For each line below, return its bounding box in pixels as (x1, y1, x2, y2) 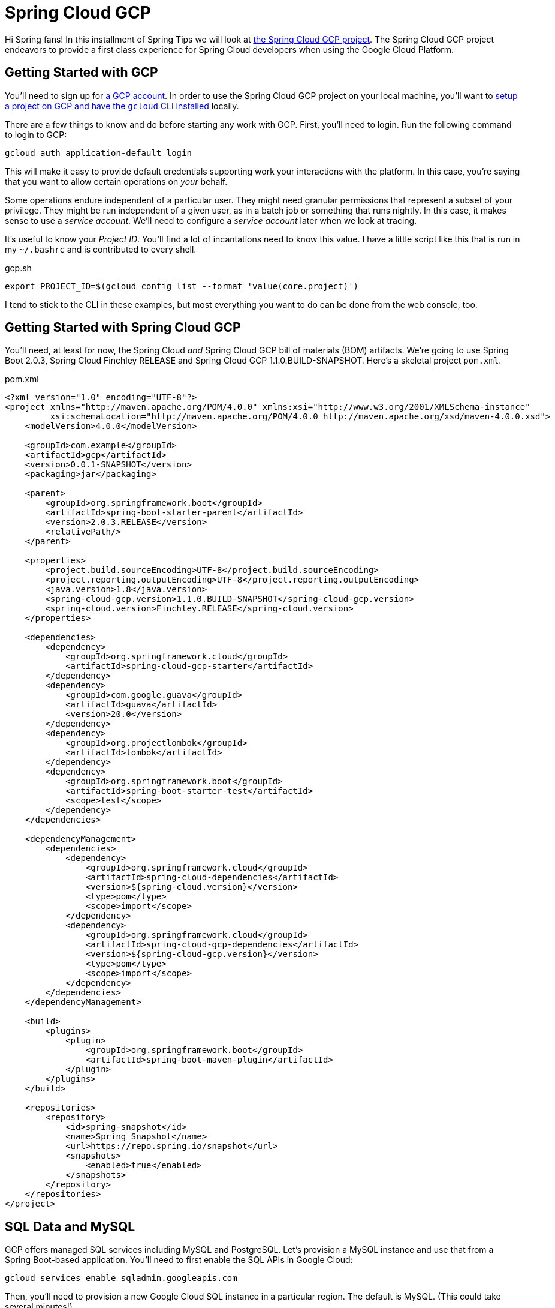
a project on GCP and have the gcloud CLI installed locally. (5, 100, 239, 111)
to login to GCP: (5, 129, 67, 140)
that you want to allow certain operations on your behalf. (5, 176, 228, 187)
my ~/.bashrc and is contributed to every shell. (5, 244, 197, 254)
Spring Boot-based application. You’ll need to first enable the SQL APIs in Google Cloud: (5, 1255, 353, 1265)
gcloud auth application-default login (5, 148, 192, 158)
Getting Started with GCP (5, 65, 158, 80)
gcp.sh (5, 262, 32, 273)
